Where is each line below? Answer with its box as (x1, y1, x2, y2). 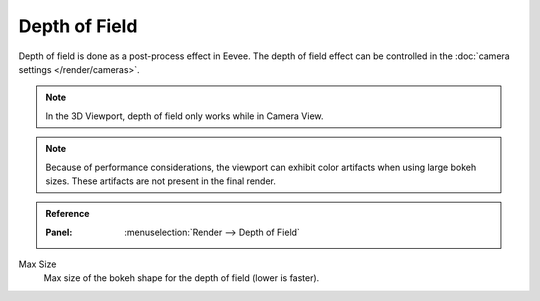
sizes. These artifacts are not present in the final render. (45, 175, 277, 187)
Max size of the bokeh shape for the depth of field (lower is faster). (43, 272, 320, 284)
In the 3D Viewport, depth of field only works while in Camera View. (45, 110, 324, 122)
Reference (45, 208, 90, 220)
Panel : (45, 226, 73, 238)
